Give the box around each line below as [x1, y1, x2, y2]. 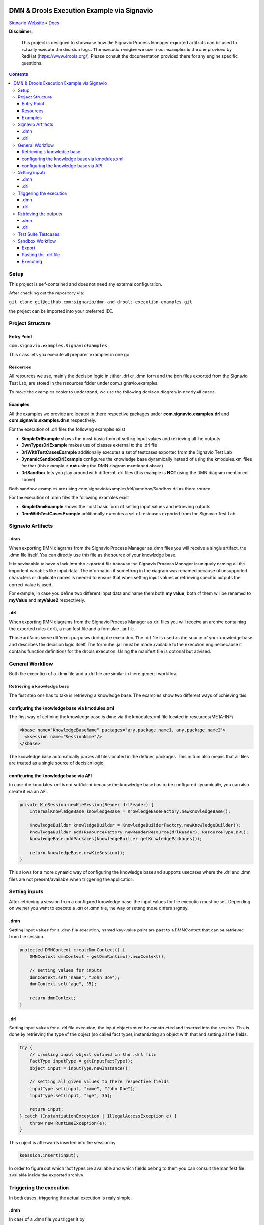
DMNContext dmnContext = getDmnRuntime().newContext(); [29, 954, 167, 959]
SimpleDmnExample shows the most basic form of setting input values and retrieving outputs [21, 504, 211, 510]
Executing [22, 259, 43, 265]
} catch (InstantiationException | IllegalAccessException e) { [19, 1113, 177, 1119]
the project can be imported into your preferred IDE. [9, 308, 114, 314]
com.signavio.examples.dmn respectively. [9, 417, 97, 423]
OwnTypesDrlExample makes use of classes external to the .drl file [21, 442, 157, 448]
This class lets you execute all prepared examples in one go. [9, 352, 131, 358]
